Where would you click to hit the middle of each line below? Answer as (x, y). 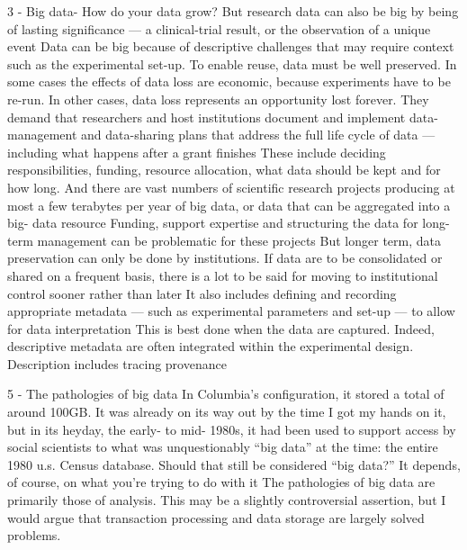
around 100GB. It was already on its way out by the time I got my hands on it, (227, 412)
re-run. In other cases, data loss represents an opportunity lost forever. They (218, 99)
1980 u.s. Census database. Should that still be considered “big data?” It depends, (234, 464)
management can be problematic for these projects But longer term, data (239, 240)
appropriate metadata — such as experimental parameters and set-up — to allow (231, 311)
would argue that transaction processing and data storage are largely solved (216, 517)
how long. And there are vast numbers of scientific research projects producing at (231, 187)
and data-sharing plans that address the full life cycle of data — (258, 135)
